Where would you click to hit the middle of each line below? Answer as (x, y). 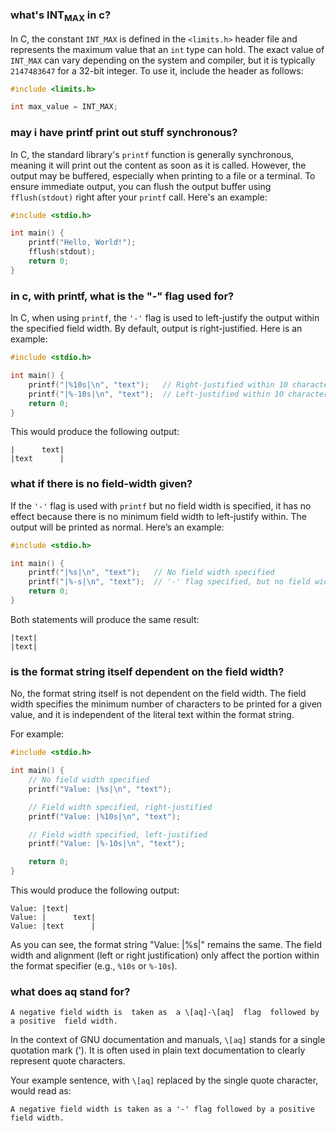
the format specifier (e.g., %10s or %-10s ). (94, 966)
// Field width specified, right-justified (120, 807)
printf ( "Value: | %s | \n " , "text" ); (100, 789)
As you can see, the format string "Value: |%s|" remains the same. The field (166, 944)
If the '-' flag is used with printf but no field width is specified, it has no (161, 505)
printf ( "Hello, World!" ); (82, 243)
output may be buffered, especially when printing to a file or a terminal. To (163, 175)
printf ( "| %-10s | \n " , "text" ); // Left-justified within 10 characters (180, 394)
